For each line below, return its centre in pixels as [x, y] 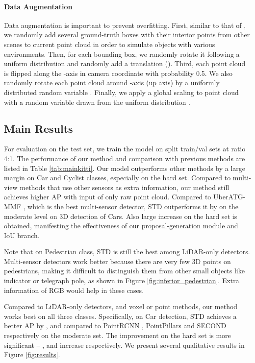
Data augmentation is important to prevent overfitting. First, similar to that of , [125, 25]
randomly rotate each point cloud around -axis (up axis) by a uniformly [112, 83]
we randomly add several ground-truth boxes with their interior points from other [127, 35]
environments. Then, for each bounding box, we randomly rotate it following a [122, 54]
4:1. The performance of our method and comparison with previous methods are [125, 158]
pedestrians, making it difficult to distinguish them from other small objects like [124, 271]
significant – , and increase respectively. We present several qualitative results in [124, 345]
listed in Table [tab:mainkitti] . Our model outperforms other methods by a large [125, 168]
